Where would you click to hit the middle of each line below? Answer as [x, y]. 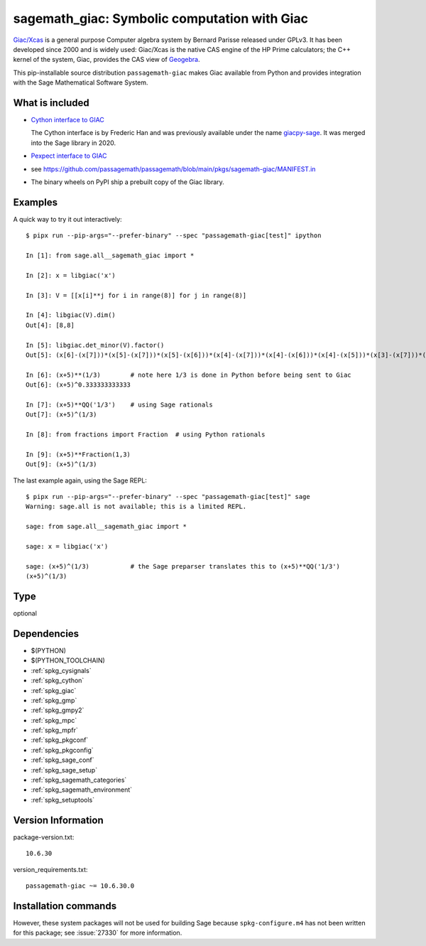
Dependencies [46, 634]
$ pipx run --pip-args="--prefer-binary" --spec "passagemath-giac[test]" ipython [174, 236]
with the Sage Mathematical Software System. [81, 82]
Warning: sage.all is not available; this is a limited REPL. [136, 507]
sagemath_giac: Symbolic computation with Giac [161, 18]
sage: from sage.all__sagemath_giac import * [106, 527]
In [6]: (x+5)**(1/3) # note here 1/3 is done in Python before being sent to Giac [189, 375]
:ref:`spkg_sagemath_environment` [82, 790]
